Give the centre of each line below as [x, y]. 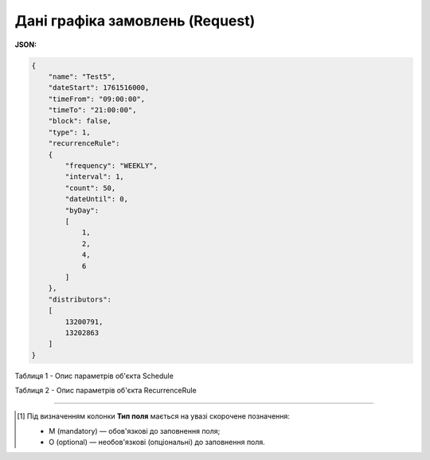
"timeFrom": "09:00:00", [97, 99]
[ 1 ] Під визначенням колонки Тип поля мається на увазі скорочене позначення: [154, 416]
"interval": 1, [95, 177]
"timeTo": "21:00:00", [92, 110]
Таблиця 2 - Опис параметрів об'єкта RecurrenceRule [106, 391]
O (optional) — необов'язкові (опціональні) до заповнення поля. [157, 442]
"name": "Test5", [82, 76]
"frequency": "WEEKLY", [111, 166]
